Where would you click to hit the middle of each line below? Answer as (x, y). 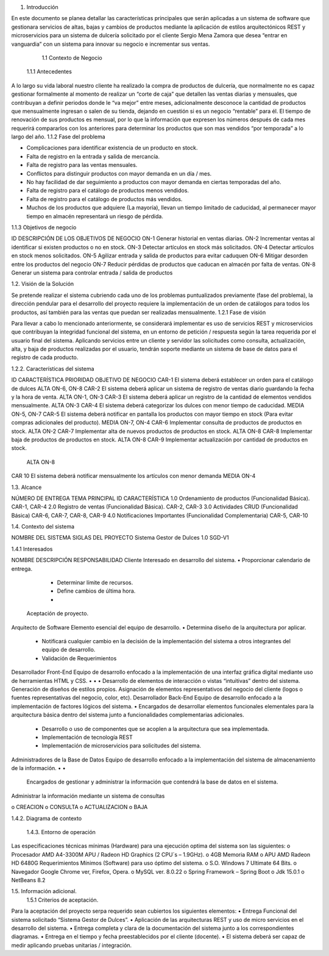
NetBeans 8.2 (28, 880)
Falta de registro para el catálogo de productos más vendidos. (104, 199)
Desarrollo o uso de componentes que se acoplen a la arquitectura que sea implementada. (155, 729)
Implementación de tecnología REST (87, 737)
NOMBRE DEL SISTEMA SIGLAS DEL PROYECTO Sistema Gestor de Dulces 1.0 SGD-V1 (120, 538)
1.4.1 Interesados (32, 549)
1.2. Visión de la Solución (43, 284)
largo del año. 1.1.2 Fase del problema (58, 137)
